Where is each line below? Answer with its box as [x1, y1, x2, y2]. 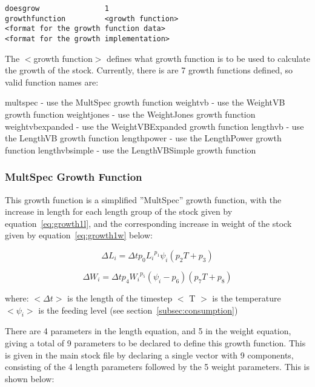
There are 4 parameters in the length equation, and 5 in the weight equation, [5, 325, 291, 337]
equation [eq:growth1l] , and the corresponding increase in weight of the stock [5, 217, 292, 229]
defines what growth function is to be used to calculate [107, 52, 310, 64]
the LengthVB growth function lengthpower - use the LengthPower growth [5, 132, 282, 144]
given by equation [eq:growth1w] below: [5, 229, 153, 241]
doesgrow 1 [5, 4, 109, 13]
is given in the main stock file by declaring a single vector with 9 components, [5, 348, 294, 361]
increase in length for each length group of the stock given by [5, 205, 233, 218]
